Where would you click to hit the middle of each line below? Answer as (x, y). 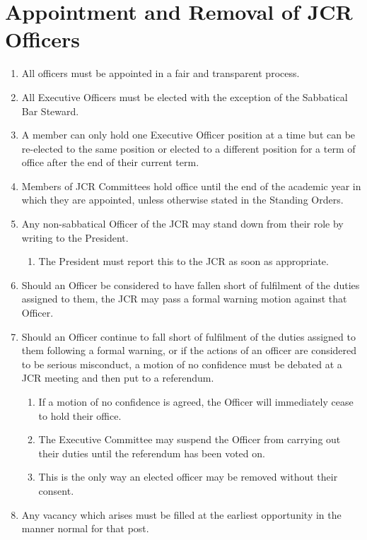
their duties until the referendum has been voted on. (152, 453)
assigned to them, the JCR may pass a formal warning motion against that (184, 299)
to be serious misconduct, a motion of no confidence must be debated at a (182, 364)
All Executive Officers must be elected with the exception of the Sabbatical (185, 96)
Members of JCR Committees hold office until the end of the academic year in (191, 186)
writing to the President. (75, 237)
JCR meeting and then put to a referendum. (118, 378)
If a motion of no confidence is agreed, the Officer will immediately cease (196, 401)
